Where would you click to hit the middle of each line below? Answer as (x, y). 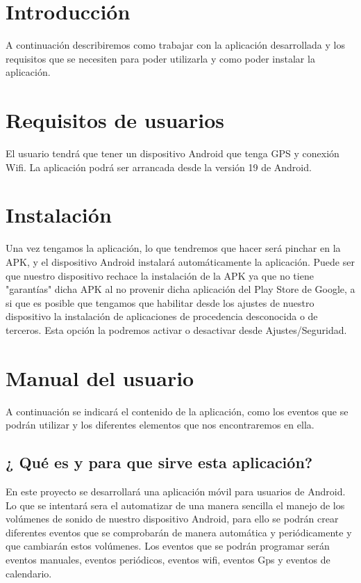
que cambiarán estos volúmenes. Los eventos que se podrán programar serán (168, 546)
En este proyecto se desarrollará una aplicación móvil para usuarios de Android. (176, 492)
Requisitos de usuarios (115, 120)
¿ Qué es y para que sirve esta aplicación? (159, 462)
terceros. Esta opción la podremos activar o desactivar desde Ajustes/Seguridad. (176, 329)
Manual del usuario (100, 377)
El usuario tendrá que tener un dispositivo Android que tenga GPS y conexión (173, 153)
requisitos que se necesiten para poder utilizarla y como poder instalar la (160, 58)
